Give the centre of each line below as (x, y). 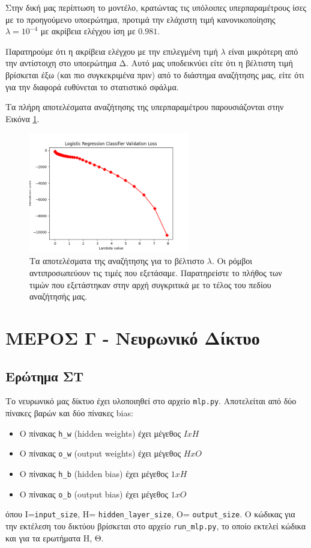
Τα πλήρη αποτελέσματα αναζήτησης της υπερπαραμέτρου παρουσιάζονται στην (145, 107)
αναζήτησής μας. (58, 296)
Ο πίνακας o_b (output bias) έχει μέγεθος (94, 494)
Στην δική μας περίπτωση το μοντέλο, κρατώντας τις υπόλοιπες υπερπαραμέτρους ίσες (156, 7)
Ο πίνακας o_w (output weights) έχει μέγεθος (100, 453)
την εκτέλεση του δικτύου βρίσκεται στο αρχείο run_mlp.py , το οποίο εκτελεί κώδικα (156, 525)
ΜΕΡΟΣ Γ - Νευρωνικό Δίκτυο (133, 337)
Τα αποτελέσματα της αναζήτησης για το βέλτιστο (117, 261)
